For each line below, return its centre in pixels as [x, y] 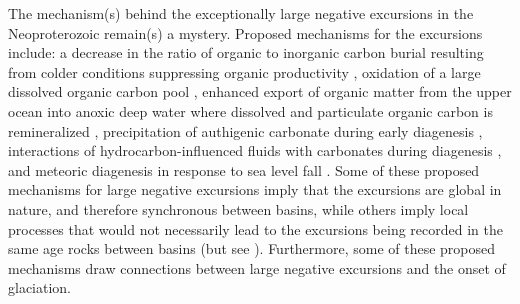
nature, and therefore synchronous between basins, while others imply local [238, 208]
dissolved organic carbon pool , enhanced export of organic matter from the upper [260, 91]
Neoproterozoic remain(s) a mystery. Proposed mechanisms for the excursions [245, 32]
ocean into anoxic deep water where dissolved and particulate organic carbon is [250, 110]
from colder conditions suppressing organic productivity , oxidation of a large [244, 71]
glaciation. [40, 287]
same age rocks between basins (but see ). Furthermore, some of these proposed [252, 248]
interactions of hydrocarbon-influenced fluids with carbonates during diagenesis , [255, 150]
